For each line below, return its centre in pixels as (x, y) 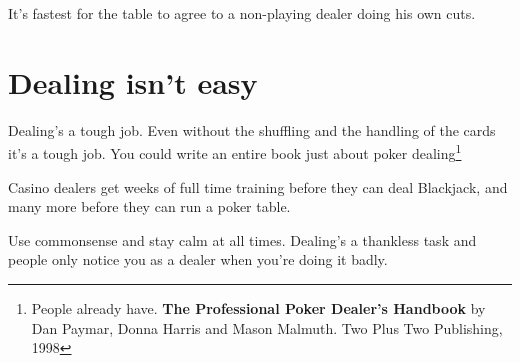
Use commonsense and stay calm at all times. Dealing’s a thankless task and (242, 239)
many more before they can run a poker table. (149, 206)
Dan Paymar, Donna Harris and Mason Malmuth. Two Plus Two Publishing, (267, 327)
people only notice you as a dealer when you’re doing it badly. (198, 259)
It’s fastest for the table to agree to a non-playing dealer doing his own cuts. (242, 13)
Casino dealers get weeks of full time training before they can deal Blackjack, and (258, 186)
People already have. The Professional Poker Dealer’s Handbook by (258, 307)
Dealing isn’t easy (133, 81)
